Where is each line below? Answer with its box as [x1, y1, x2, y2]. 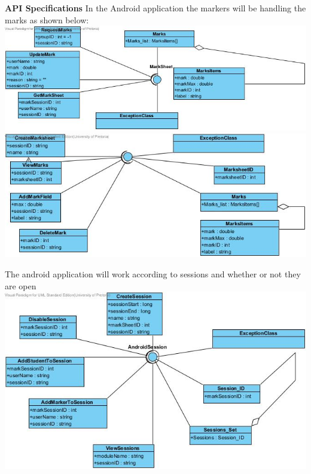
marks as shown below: [5, 13, 89, 26]
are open [5, 279, 36, 292]
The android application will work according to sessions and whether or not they [5, 268, 301, 280]
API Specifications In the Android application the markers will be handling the [5, 2, 306, 14]
